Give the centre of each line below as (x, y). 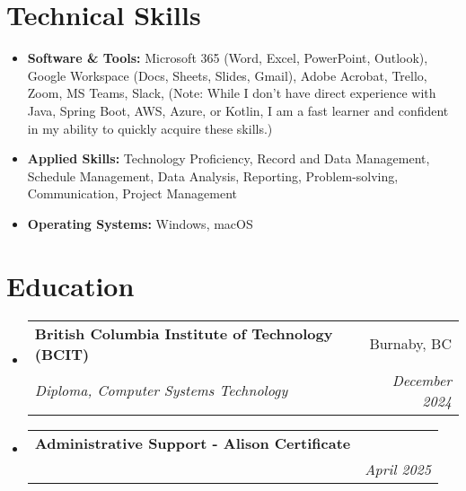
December (422, 380)
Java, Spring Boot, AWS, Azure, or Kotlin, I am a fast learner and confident (238, 110)
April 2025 (398, 469)
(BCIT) (62, 354)
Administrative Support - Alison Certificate (193, 443)
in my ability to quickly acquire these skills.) (150, 128)
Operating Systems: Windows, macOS (140, 223)
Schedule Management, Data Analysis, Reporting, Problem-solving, (213, 175)
